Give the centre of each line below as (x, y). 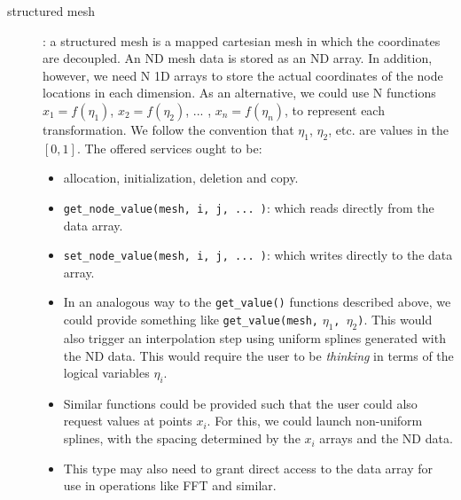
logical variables (106, 373)
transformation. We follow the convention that (168, 129)
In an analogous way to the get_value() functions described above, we (257, 302)
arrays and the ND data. (386, 438)
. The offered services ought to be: (169, 148)
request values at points (128, 421)
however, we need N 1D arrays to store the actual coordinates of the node (243, 75)
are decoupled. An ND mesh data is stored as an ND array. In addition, (238, 58)
